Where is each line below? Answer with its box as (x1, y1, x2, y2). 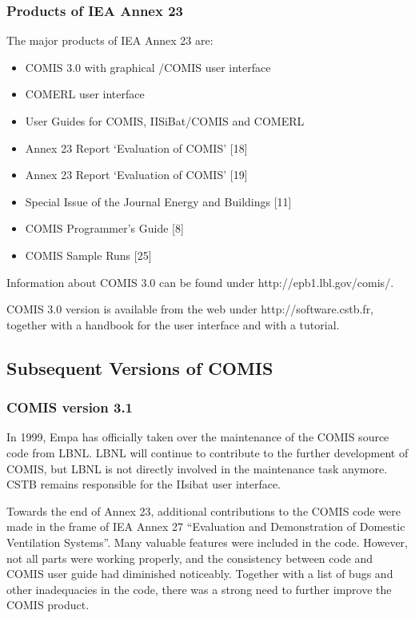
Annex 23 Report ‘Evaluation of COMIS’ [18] (25, 139, 248, 156)
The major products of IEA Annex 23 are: (6, 32, 213, 49)
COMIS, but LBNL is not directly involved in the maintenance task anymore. (6, 460, 388, 476)
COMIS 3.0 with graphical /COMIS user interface (25, 58, 271, 75)
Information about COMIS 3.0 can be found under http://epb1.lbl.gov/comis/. (6, 273, 394, 290)
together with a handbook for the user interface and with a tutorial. (6, 316, 340, 333)
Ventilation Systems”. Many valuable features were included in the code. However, (6, 533, 408, 550)
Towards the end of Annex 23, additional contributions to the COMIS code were (6, 502, 401, 519)
